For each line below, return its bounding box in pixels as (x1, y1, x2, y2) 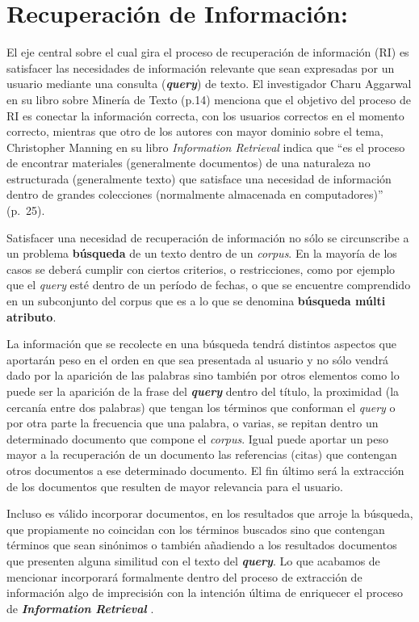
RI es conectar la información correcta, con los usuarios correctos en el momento (6, 107, 404, 124)
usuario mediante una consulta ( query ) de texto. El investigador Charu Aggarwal (6, 75, 412, 92)
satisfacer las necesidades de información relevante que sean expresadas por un (6, 59, 395, 76)
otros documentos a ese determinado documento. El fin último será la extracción (6, 461, 404, 478)
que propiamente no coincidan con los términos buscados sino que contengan (6, 520, 385, 537)
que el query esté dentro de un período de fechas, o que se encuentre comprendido (6, 276, 411, 293)
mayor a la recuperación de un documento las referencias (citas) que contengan (6, 446, 397, 463)
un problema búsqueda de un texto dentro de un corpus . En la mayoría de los (6, 245, 397, 262)
